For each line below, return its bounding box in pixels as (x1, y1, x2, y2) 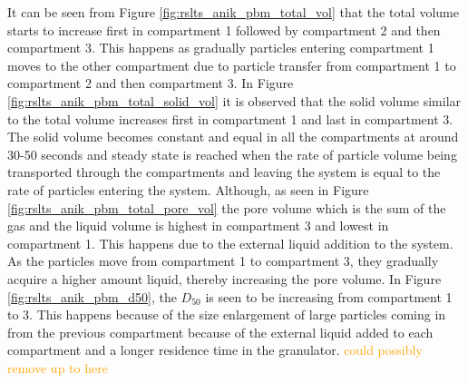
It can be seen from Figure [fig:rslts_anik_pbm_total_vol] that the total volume (7, 3, 459, 21)
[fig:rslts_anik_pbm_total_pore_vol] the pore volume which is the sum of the (7, 198, 446, 217)
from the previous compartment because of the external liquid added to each (7, 322, 434, 341)
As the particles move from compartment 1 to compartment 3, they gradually (7, 251, 439, 270)
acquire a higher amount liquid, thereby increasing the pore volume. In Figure (7, 269, 442, 288)
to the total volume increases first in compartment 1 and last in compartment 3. (7, 109, 453, 128)
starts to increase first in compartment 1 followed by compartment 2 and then (7, 20, 441, 39)
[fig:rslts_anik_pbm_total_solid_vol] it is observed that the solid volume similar (7, 91, 462, 110)
